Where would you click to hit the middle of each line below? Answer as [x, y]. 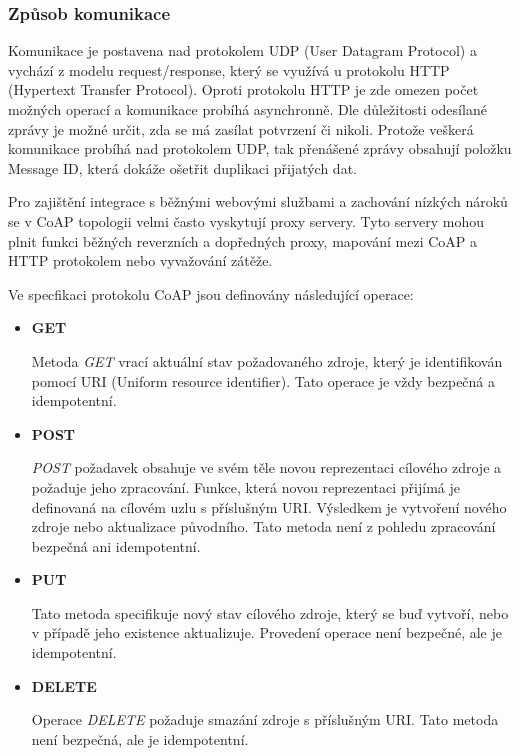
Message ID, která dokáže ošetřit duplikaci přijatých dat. [182, 167]
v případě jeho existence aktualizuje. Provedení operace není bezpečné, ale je [266, 632]
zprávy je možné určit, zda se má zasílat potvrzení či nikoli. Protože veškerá [241, 128]
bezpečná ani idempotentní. [116, 545]
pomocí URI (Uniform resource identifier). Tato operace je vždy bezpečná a [263, 380]
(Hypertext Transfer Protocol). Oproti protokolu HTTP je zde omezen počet [243, 89]
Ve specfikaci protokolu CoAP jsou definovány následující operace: [211, 293]
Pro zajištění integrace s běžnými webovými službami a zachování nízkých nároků [258, 201]
